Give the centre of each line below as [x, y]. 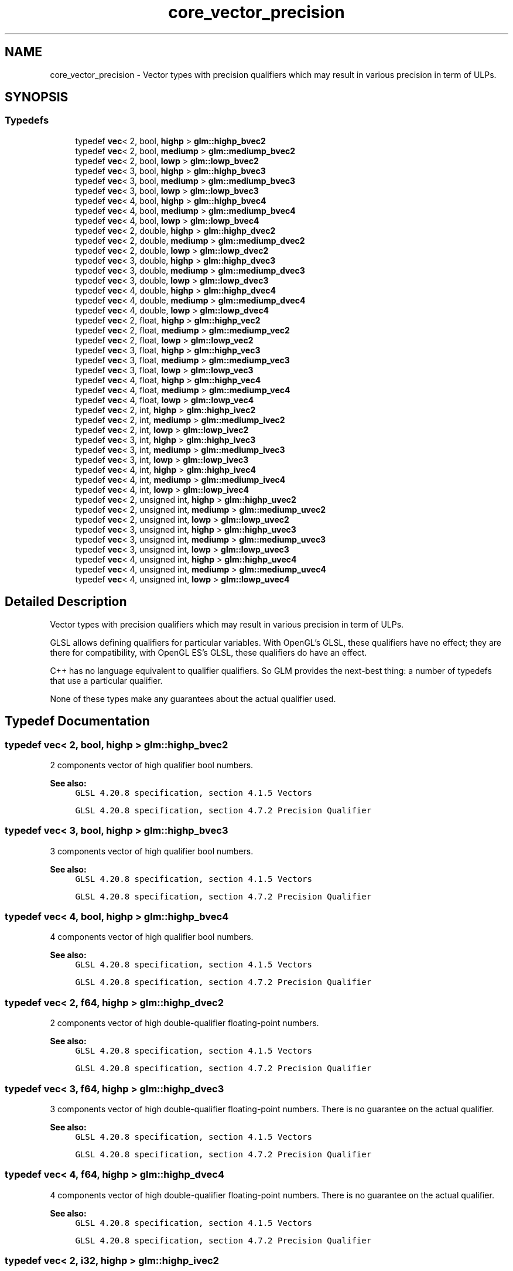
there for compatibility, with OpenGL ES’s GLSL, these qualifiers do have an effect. [208, 652]
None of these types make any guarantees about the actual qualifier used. [193, 698]
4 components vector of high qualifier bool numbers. [152, 937]
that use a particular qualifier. [106, 680]
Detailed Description [66, 602]
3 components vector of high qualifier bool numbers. [152, 851]
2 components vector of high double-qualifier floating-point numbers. [184, 1023]
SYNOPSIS [37, 97]
